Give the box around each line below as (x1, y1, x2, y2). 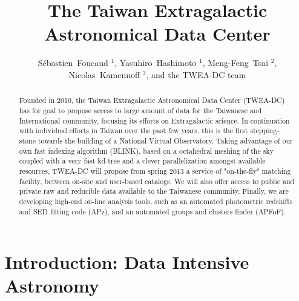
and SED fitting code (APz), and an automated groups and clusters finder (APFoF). (19, 206, 286, 216)
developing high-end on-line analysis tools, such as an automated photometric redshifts (19, 196, 293, 206)
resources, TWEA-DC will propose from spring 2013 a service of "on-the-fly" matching (19, 165, 291, 176)
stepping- (250, 125, 280, 136)
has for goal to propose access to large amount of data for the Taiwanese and (19, 105, 262, 115)
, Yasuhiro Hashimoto (114, 56, 197, 69)
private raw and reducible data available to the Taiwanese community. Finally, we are (19, 186, 289, 196)
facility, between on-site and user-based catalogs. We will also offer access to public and (19, 176, 295, 186)
